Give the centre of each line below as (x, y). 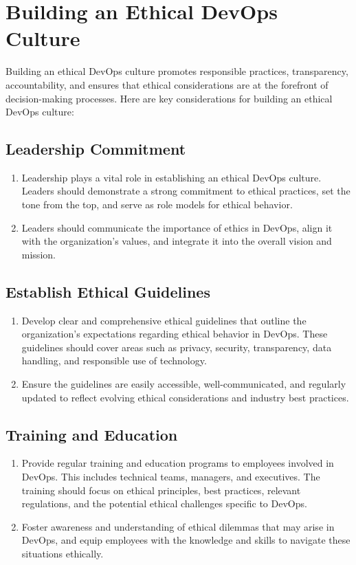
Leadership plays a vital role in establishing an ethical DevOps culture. (171, 177)
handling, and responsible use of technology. (114, 361)
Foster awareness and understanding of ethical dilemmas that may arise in (178, 526)
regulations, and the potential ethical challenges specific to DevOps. (164, 503)
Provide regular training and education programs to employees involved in (178, 463)
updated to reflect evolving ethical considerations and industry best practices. (185, 397)
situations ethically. (63, 553)
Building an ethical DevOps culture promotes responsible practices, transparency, (177, 71)
